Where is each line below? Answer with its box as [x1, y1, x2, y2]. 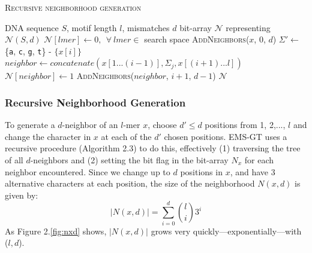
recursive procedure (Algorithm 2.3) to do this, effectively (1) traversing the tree [5, 142, 301, 154]
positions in [180, 165, 223, 178]
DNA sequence [5, 21, 59, 33]
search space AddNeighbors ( [144, 33, 250, 45]
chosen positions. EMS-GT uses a [164, 130, 287, 142]
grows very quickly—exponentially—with [151, 224, 302, 237]
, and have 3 [230, 165, 275, 178]
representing [226, 21, 271, 33]
